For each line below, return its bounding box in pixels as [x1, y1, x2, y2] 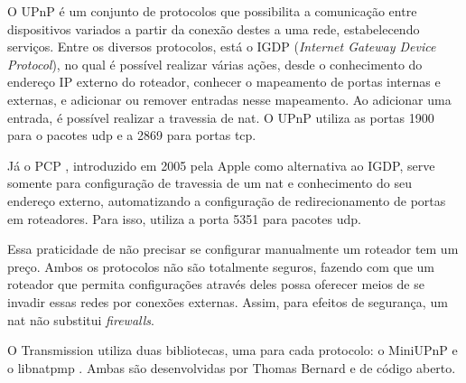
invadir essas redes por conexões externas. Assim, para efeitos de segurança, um [7, 292, 448, 311]
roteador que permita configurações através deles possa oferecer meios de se [7, 275, 424, 294]
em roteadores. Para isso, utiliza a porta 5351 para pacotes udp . [7, 209, 361, 228]
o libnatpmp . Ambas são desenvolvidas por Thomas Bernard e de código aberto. [7, 358, 456, 377]
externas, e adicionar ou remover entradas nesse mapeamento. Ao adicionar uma [7, 89, 452, 108]
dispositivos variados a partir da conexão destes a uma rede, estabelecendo [7, 19, 420, 38]
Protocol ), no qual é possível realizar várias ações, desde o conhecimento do [7, 54, 423, 73]
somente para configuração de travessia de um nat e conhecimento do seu [7, 173, 412, 192]
